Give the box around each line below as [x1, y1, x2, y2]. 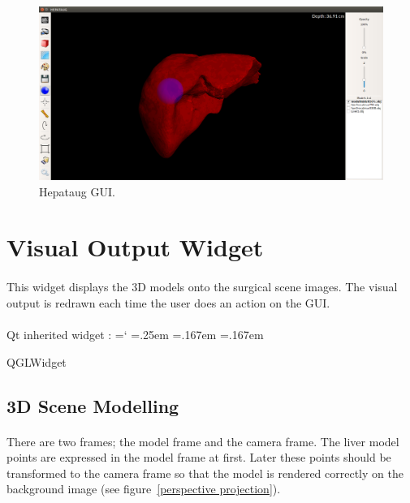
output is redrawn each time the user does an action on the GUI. [6, 294, 330, 311]
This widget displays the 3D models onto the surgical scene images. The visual [6, 278, 398, 295]
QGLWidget [6, 353, 67, 370]
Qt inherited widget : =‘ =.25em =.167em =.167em [6, 326, 264, 342]
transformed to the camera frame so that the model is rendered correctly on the [6, 464, 404, 481]
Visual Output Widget [6, 230, 264, 264]
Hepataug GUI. [39, 183, 115, 200]
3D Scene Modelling [6, 393, 179, 418]
